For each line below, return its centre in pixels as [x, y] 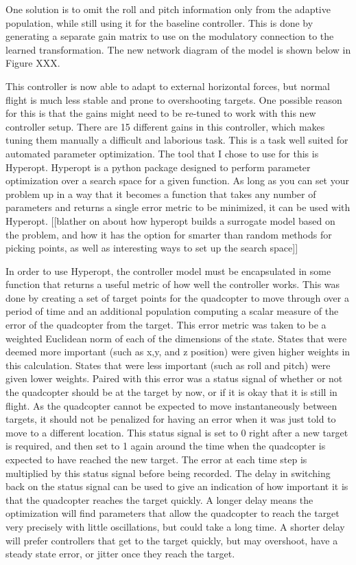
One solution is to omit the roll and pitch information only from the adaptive [168, 9]
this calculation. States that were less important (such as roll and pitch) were [168, 365]
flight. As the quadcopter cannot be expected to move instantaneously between [171, 405]
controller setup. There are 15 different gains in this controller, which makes [165, 126]
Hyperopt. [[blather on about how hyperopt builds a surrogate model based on [170, 220]
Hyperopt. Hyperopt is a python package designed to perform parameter [158, 167]
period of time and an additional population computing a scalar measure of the [172, 311]
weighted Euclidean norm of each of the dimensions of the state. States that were [176, 338]
